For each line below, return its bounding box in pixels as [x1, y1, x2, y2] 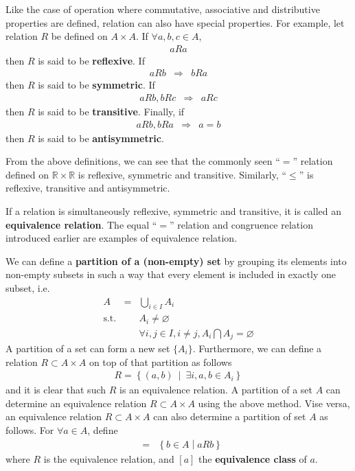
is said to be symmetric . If [38, 78, 155, 92]
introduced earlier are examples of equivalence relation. [5, 231, 238, 245]
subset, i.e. [5, 281, 50, 295]
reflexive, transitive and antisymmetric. [5, 181, 170, 195]
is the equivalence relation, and [43, 451, 174, 466]
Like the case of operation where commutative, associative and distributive [5, 2, 320, 16]
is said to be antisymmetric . [38, 130, 164, 145]
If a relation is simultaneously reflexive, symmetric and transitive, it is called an [5, 204, 342, 218]
